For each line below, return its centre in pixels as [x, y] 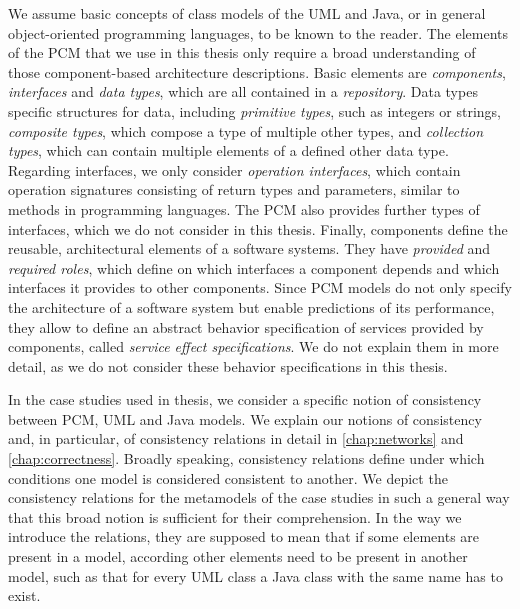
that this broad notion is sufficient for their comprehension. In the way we [235, 516]
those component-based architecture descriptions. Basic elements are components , [257, 71]
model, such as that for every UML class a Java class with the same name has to [255, 575]
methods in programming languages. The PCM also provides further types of [244, 208]
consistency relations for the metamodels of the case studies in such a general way [259, 497]
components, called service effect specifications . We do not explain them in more [253, 346]
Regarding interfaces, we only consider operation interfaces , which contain [234, 169]
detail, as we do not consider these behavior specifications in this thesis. [228, 365]
